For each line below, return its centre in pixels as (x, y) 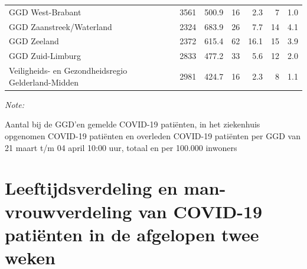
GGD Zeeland (34, 41)
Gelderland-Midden (44, 82)
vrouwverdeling (68, 211)
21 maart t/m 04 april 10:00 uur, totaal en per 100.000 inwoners (121, 147)
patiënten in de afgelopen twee (132, 234)
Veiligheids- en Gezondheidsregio (68, 70)
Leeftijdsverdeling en (91, 188)
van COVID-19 (200, 211)
